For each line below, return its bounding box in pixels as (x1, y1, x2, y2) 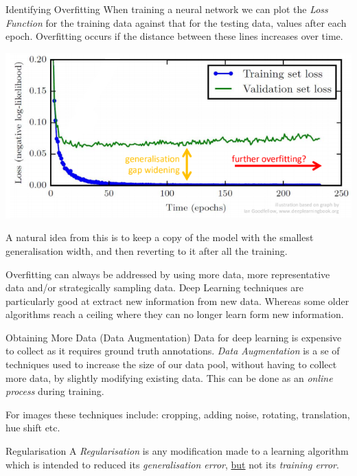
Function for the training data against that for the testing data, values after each (5, 15, 347, 30)
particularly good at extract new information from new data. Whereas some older (5, 293, 349, 308)
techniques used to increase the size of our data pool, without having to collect (5, 357, 337, 372)
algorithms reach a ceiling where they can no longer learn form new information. (5, 307, 344, 321)
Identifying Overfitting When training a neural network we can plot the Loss (5, 2, 328, 16)
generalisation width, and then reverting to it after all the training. (5, 243, 288, 258)
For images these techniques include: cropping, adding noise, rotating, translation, (5, 407, 350, 421)
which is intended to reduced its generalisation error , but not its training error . (5, 457, 339, 471)
